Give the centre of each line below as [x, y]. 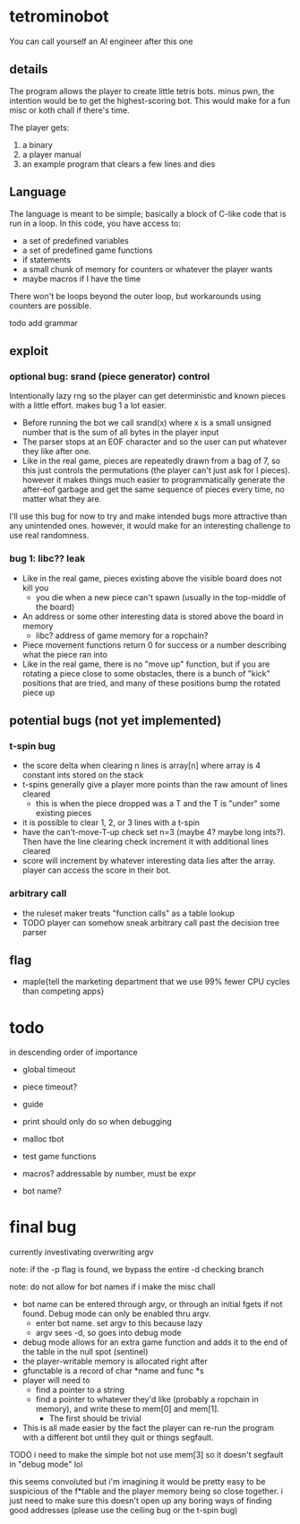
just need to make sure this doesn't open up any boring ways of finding [141, 1501]
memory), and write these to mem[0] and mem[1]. [127, 1409]
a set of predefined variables [76, 240]
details [29, 69]
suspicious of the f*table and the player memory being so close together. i [146, 1491]
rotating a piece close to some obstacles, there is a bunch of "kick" [146, 673]
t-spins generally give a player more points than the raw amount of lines [155, 785]
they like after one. [56, 452]
